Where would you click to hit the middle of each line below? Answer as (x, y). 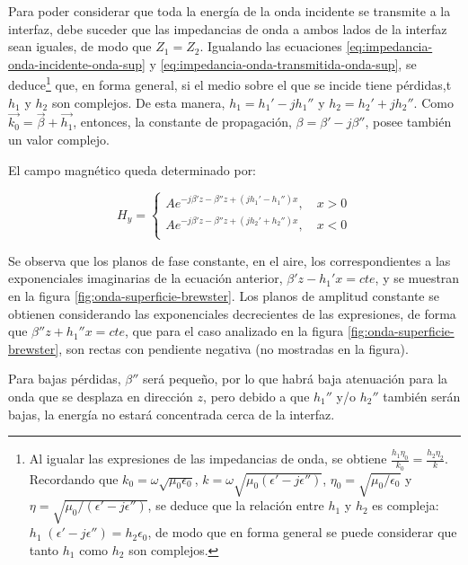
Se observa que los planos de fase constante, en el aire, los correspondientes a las (230, 260)
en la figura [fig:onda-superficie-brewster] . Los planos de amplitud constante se (224, 296)
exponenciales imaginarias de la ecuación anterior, (146, 278)
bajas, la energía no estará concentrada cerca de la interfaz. (172, 414)
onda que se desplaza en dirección (101, 396)
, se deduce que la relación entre (236, 505)
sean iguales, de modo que (80, 46)
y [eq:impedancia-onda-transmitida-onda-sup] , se (283, 63)
